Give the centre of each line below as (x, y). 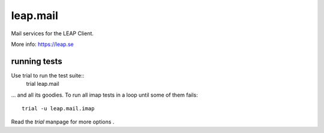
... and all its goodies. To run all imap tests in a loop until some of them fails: (104, 95)
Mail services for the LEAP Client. (52, 33)
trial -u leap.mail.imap (58, 109)
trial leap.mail (43, 84)
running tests (37, 61)
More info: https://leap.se (43, 44)
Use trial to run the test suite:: (48, 75)
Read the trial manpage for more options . (63, 122)
